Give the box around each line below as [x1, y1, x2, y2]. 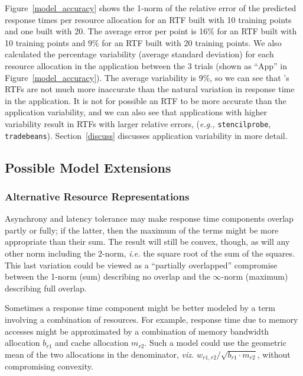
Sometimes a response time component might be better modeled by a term [5, 302, 276, 314]
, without [257, 348, 291, 360]
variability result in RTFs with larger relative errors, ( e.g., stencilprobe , [5, 117, 271, 129]
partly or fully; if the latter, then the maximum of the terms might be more [5, 223, 279, 236]
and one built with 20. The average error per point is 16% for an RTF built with [5, 25, 297, 37]
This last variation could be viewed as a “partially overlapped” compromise [5, 258, 278, 271]
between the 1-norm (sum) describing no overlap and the [5, 270, 210, 283]
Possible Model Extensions [5, 158, 171, 176]
